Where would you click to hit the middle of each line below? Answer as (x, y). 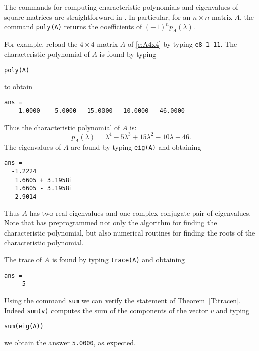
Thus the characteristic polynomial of (62, 127)
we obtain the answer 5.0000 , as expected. (70, 342)
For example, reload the (41, 44)
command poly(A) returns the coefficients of (73, 26)
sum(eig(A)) (24, 327)
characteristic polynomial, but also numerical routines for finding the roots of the (130, 232)
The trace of (23, 259)
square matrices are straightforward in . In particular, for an (97, 16)
